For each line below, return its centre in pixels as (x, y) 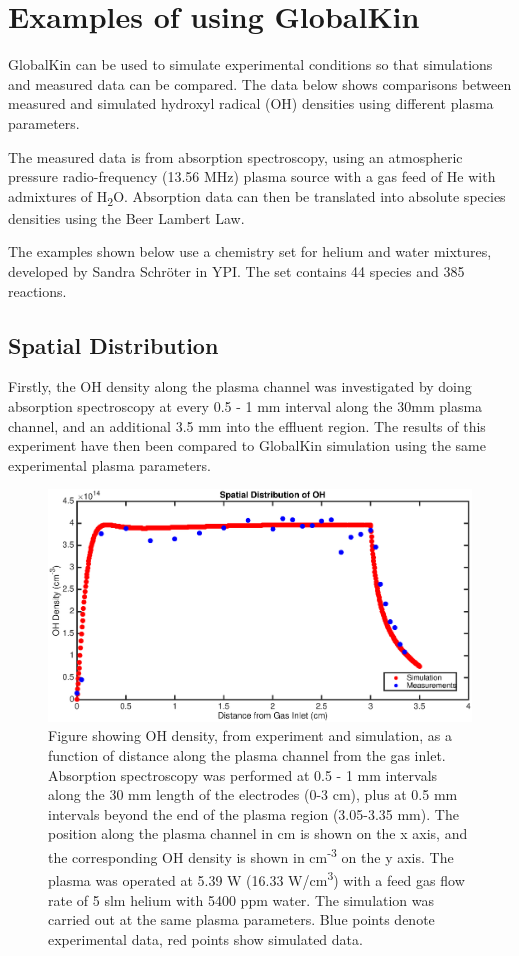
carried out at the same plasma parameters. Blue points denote (241, 919)
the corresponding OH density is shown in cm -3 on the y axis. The (251, 855)
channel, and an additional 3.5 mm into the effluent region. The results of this (247, 425)
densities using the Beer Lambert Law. (126, 217)
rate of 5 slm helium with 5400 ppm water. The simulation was (241, 899)
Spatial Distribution (113, 344)
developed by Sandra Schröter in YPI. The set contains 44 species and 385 (236, 271)
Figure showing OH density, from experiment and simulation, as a (250, 735)
